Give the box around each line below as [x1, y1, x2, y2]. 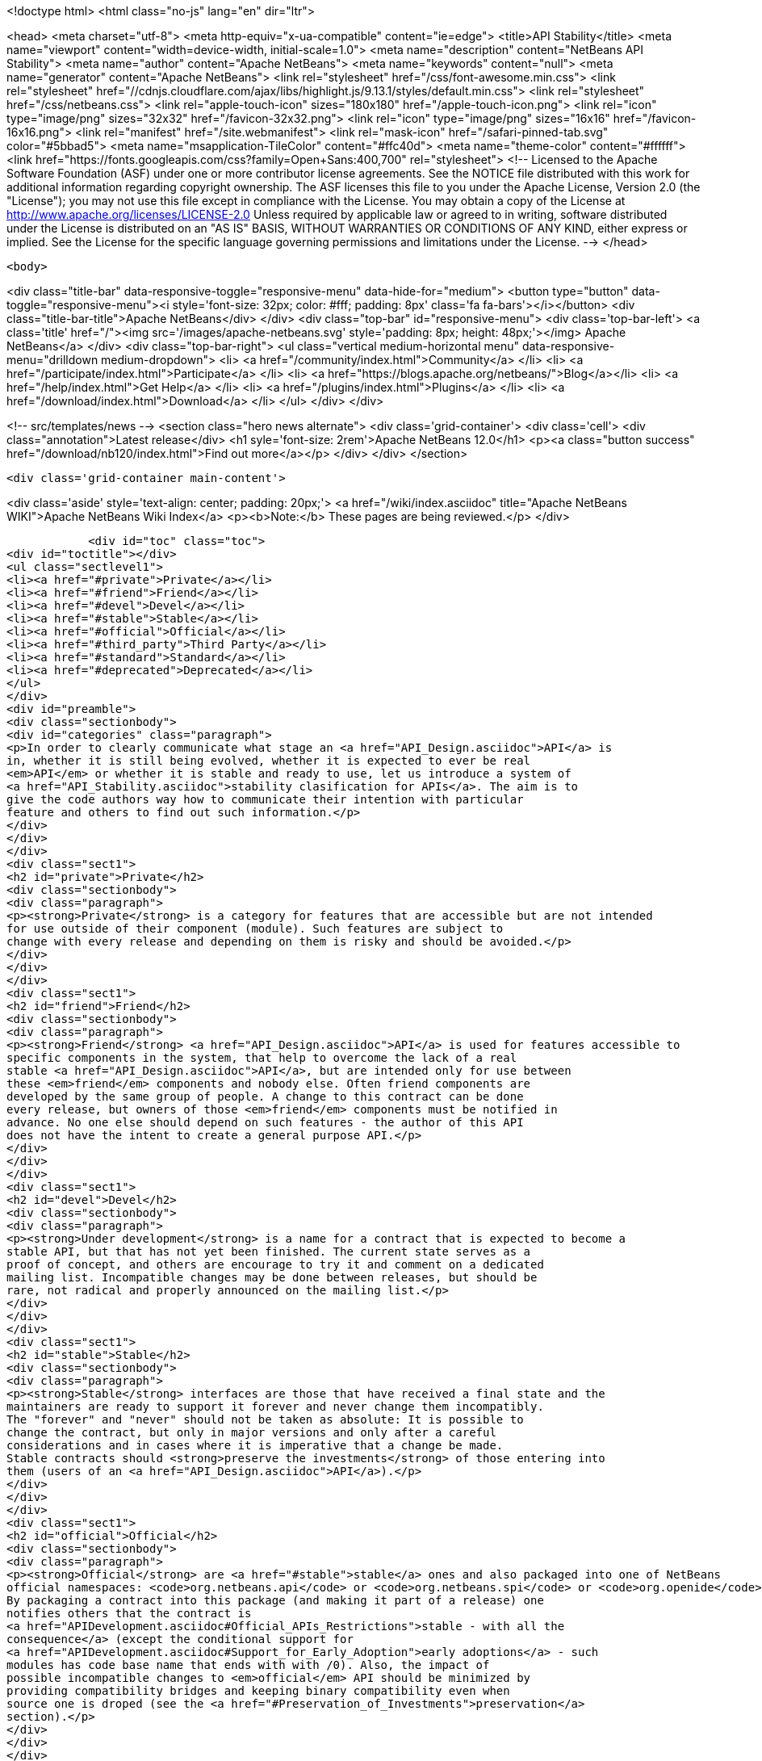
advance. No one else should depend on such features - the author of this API [6, 1116, 524, 1129]
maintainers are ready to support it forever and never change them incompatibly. [6, 1400, 544, 1413]
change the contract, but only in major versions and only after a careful [6, 1426, 496, 1439]
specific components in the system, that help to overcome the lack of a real [6, 1051, 517, 1064]
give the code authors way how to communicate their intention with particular [6, 793, 524, 806]
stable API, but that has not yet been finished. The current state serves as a [6, 1245, 531, 1258]
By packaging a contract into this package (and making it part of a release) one [6, 1594, 544, 1607]
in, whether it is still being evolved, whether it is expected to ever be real [6, 754, 531, 767]
